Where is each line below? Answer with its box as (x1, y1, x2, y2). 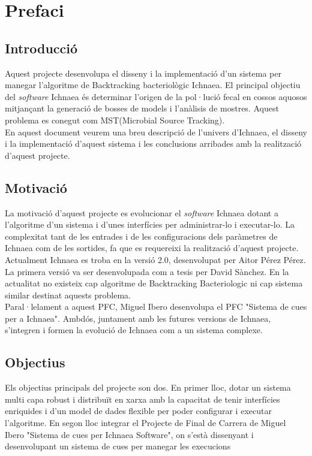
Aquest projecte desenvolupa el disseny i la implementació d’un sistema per (5, 67, 281, 79)
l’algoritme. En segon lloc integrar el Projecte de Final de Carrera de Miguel (5, 416, 286, 429)
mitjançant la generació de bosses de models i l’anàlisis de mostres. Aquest (5, 102, 279, 114)
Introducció (5, 38, 78, 57)
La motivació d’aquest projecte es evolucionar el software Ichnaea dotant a (5, 206, 278, 219)
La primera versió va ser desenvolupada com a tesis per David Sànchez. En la (5, 265, 289, 277)
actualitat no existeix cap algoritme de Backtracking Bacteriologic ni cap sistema (5, 277, 303, 289)
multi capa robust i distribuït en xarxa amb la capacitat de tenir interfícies (5, 392, 280, 405)
